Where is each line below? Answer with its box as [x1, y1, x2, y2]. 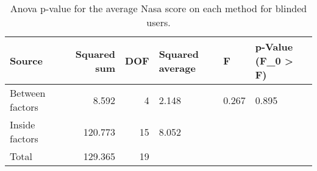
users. [146, 15, 171, 29]
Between [10, 86, 46, 100]
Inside [10, 117, 35, 131]
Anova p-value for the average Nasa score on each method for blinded [10, 1, 307, 15]
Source [10, 54, 43, 68]
